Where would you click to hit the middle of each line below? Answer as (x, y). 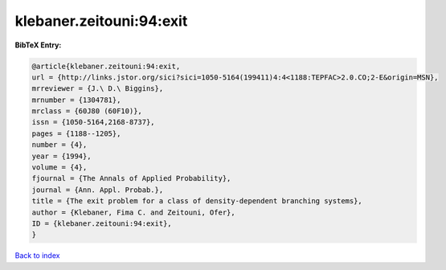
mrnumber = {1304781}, (76, 100)
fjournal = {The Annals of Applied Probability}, (131, 178)
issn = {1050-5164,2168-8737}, (94, 122)
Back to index (37, 256)
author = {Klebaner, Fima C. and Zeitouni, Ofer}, (134, 212)
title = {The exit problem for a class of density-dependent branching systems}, (197, 201)
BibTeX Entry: (38, 45)
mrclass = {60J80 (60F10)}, (87, 111)
